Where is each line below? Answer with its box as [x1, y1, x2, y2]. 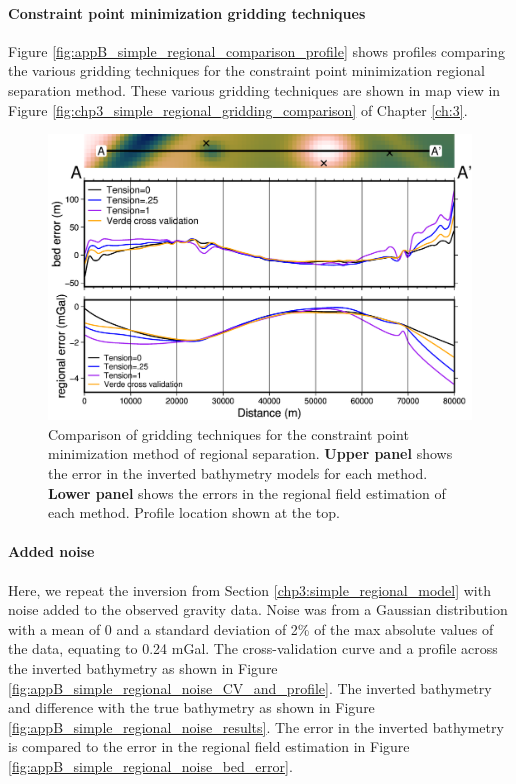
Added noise [8, 541, 95, 562]
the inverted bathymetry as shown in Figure [8, 658, 278, 679]
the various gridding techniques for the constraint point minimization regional [8, 60, 485, 81]
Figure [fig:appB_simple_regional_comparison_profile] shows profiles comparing [8, 40, 505, 61]
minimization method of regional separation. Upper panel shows [48, 443, 453, 464]
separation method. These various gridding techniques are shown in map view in [8, 79, 501, 100]
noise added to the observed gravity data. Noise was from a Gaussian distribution [8, 599, 508, 620]
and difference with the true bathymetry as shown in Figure [8, 697, 375, 718]
